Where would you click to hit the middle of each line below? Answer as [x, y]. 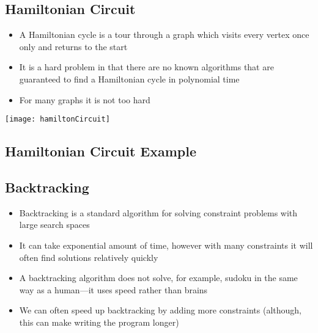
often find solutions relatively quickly [89, 257]
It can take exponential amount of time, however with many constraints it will [166, 245]
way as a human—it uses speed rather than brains [113, 289]
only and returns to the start [73, 46]
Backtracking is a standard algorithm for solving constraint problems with [158, 212]
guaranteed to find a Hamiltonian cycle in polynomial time [129, 79]
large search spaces [54, 225]
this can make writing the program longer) [99, 322]
